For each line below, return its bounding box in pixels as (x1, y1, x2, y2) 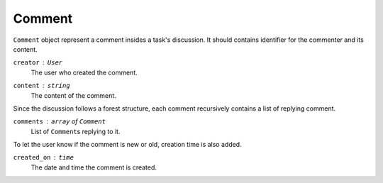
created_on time (13, 153, 74, 162)
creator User (13, 59, 63, 67)
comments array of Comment (13, 117, 106, 126)
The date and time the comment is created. (30, 163, 157, 172)
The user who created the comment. (30, 68, 138, 77)
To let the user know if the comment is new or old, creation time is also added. (13, 140, 242, 149)
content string (13, 82, 70, 90)
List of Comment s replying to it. (30, 127, 121, 135)
